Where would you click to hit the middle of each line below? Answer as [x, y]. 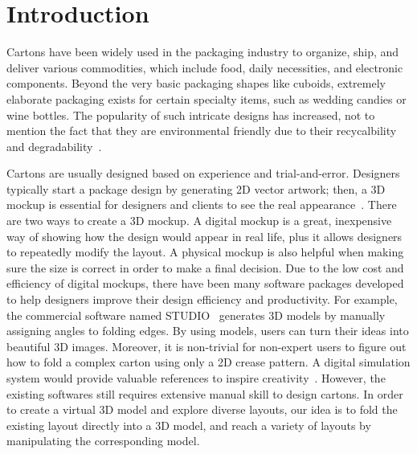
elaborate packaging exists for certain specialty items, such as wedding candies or [206, 98]
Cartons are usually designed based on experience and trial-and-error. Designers [203, 173]
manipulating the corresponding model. [103, 441]
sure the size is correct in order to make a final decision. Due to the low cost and [205, 267]
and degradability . [54, 146]
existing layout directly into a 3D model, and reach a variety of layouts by [189, 425]
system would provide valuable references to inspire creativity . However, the [196, 378]
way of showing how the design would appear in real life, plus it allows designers [204, 236]
